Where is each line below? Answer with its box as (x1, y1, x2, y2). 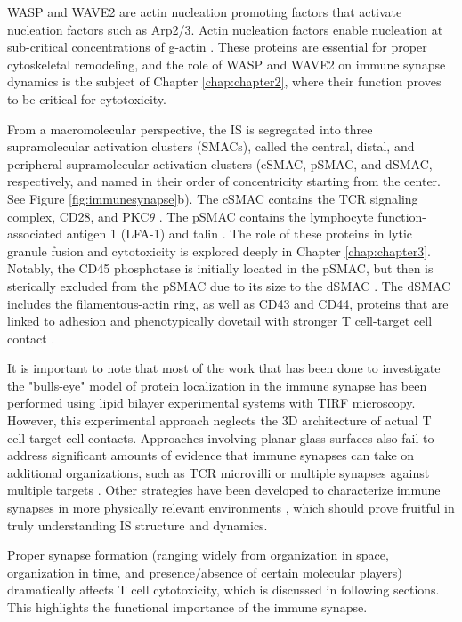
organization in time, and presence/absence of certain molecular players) (7, 562, 402, 581)
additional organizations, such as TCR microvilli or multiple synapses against (7, 463, 430, 481)
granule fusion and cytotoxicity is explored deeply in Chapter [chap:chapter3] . (7, 241, 431, 260)
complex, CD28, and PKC (7, 206, 150, 225)
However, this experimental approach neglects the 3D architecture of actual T (7, 411, 432, 430)
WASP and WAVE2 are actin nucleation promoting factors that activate (7, 3, 402, 20)
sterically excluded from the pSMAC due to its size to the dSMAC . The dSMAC (7, 276, 451, 295)
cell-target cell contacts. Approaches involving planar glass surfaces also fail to (7, 428, 434, 447)
